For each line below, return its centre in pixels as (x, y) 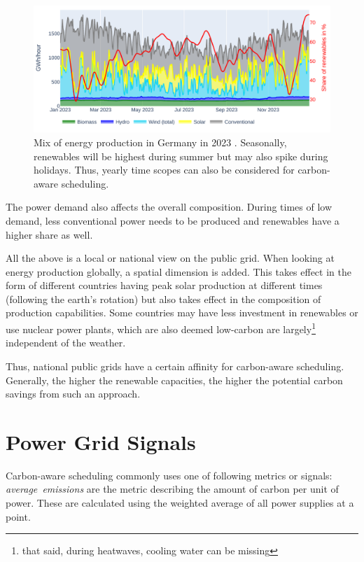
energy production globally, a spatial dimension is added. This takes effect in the (178, 271)
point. (18, 516)
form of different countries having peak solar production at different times (164, 285)
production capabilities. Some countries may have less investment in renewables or (182, 312)
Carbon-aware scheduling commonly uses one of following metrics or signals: (169, 475)
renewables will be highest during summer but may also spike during (181, 156)
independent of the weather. (66, 343)
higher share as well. (49, 234)
